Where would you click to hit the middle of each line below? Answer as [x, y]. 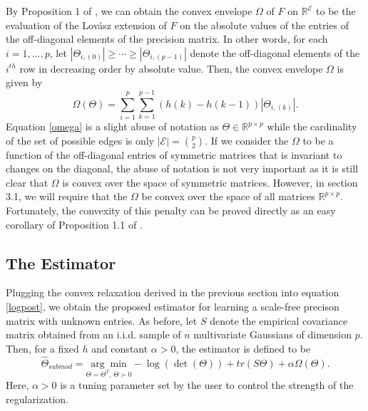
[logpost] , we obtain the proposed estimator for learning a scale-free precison [173, 307]
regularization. [37, 399]
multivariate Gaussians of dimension [273, 334]
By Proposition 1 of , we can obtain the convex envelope [129, 11]
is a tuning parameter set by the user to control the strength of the [207, 385]
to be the [336, 11]
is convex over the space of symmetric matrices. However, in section [210, 182]
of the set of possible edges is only [80, 140]
